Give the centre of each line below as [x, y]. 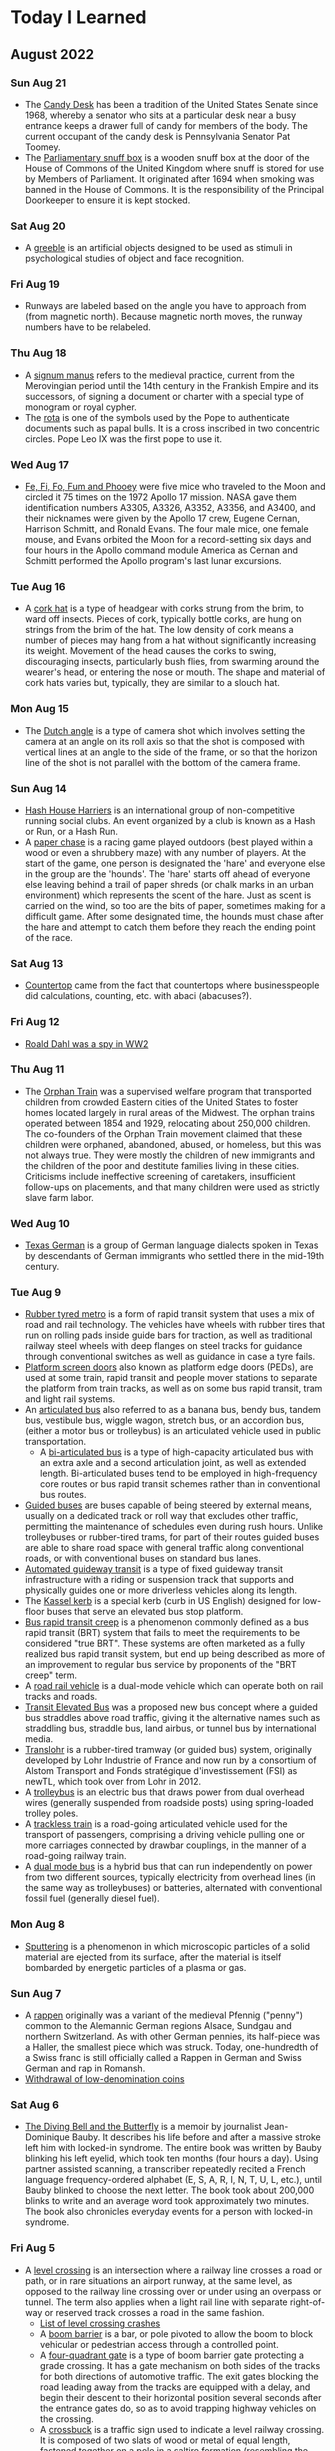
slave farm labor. [59, 1197]
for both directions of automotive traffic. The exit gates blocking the [179, 2376]
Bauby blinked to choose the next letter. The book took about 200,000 [169, 2190]
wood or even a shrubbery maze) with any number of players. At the [165, 852]
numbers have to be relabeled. [88, 327]
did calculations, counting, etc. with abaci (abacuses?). [138, 996]
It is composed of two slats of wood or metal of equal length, [165, 2440]
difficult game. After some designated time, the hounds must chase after [174, 916]
